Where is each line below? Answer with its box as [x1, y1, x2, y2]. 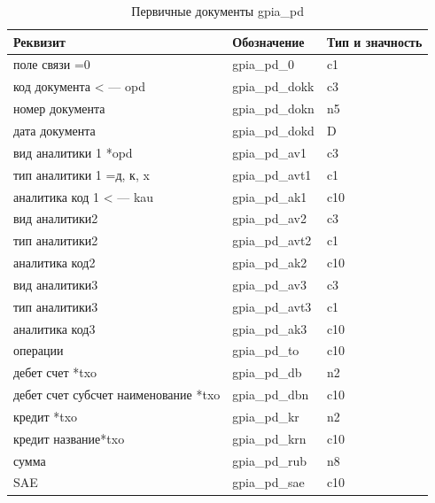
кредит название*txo [13, 429, 125, 447]
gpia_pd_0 [232, 55, 294, 74]
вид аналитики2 [13, 209, 98, 228]
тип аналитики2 [13, 231, 98, 250]
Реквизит [13, 32, 66, 50]
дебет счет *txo [13, 363, 97, 382]
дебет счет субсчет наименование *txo [13, 385, 221, 404]
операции [13, 341, 64, 360]
